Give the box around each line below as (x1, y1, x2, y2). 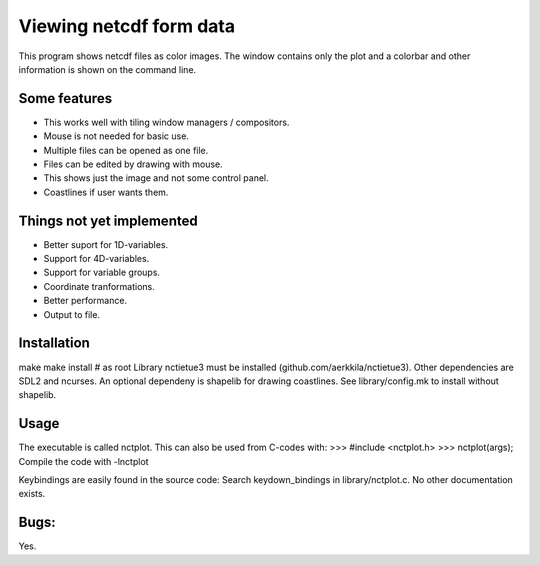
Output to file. (43, 308, 100, 320)
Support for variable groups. (43, 266, 160, 279)
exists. (18, 488, 46, 500)
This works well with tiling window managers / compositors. (43, 116, 290, 128)
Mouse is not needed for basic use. (43, 130, 190, 142)
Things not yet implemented (18, 212, 199, 229)
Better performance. (43, 295, 128, 307)
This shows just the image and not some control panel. (43, 172, 269, 184)
